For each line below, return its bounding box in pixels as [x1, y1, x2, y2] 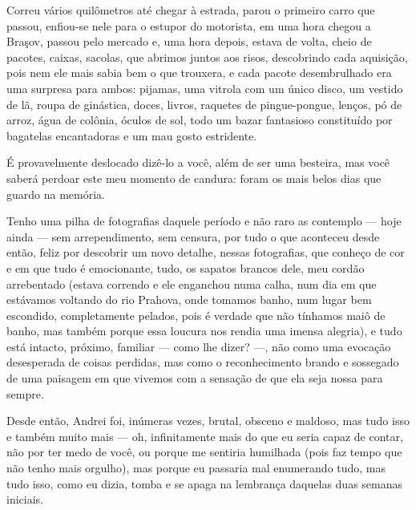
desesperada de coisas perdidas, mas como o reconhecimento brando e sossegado [6, 354, 399, 370]
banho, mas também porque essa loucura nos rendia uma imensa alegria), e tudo [6, 322, 402, 339]
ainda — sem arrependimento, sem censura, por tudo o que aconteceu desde [6, 228, 380, 245]
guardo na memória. [6, 185, 105, 202]
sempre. [6, 385, 44, 402]
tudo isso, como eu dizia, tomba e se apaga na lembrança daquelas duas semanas [6, 475, 403, 492]
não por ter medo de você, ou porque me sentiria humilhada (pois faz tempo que [6, 443, 402, 460]
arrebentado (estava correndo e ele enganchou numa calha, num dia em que [6, 275, 377, 292]
